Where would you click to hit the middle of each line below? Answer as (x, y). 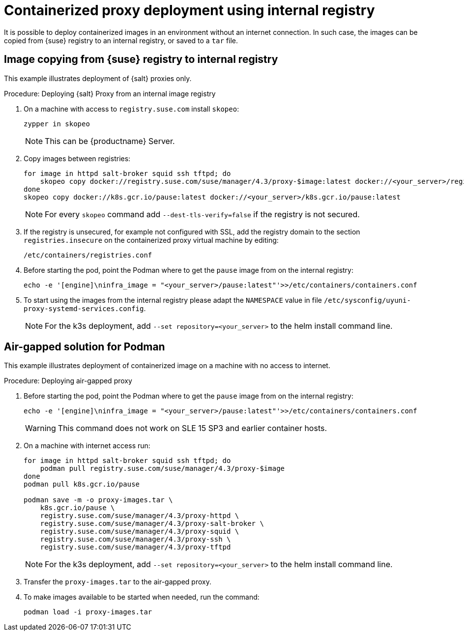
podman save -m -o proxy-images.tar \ (98, 500)
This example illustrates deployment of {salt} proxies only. (98, 78)
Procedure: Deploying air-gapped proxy (68, 381)
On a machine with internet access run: (87, 446)
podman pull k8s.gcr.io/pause (82, 484)
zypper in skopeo (57, 124)
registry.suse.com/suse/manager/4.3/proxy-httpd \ (140, 516)
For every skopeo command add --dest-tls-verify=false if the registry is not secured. (202, 214)
